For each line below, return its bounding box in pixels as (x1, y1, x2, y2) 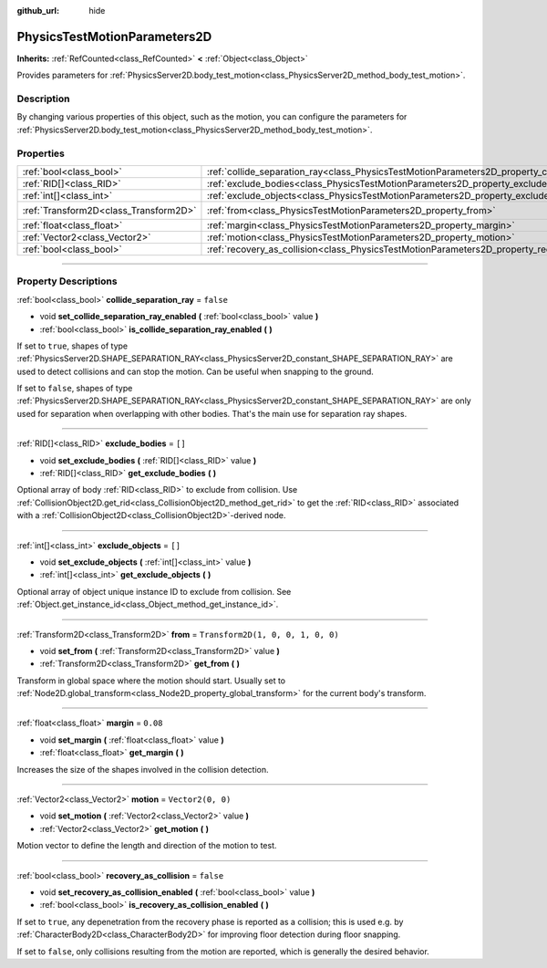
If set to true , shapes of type (16, 340, 128, 351)
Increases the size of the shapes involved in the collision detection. (16, 764, 269, 775)
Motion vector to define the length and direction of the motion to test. (16, 840, 277, 851)
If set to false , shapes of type (16, 383, 133, 394)
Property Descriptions (16, 275, 118, 287)
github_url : (16, 5, 59, 16)
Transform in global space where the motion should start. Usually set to (16, 675, 286, 686)
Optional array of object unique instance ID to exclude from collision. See (16, 586, 292, 597)
